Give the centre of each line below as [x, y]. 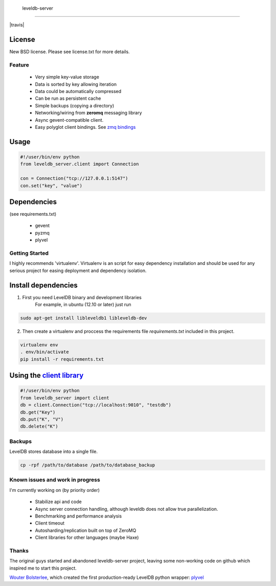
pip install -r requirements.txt [62, 359]
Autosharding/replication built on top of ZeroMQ [86, 530]
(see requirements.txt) [33, 214]
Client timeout [50, 523]
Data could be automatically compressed [78, 92]
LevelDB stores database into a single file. [54, 452]
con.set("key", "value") [51, 186]
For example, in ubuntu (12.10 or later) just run [83, 305]
